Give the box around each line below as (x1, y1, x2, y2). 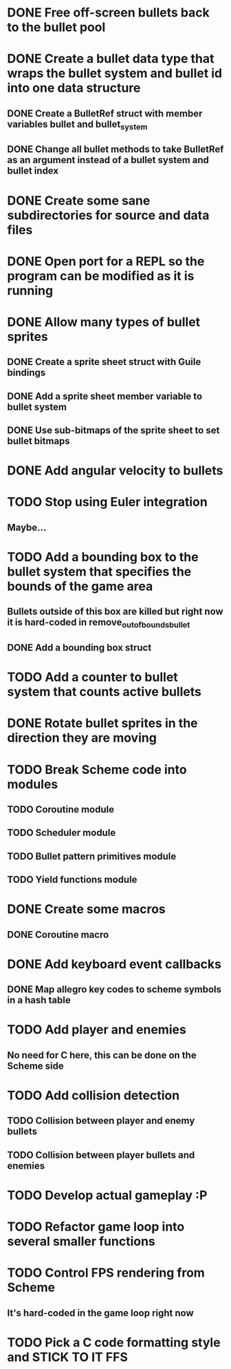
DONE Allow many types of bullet (7, 314, 201, 330)
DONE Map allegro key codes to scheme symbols (7, 983, 222, 996)
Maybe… (7, 521, 47, 533)
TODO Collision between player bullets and (7, 1149, 195, 1161)
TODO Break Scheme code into (7, 762, 187, 777)
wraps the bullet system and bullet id (7, 65, 223, 81)
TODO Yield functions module (7, 874, 137, 886)
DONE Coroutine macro (7, 928, 109, 941)
